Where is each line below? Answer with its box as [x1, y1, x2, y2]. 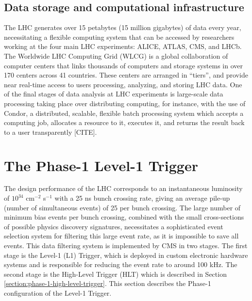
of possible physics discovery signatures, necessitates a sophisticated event [4, 221, 223, 231]
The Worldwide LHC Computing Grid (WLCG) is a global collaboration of [4, 50, 228, 61]
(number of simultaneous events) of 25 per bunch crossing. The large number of [4, 202, 241, 212]
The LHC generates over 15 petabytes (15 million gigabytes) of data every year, [4, 22, 241, 32]
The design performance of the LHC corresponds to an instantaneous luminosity [4, 183, 243, 193]
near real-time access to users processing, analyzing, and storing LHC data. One [4, 79, 242, 89]
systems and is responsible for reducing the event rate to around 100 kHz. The [4, 259, 237, 269]
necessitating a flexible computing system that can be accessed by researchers [4, 32, 235, 42]
